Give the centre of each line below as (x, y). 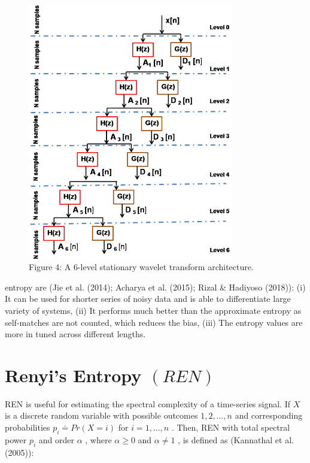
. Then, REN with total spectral (231, 427)
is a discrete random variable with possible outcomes (101, 415)
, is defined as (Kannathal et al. (236, 439)
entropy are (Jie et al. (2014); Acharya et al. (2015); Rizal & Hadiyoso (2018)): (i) (155, 287)
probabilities (28, 427)
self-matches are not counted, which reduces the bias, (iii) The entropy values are (154, 322)
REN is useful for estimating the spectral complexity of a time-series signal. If (148, 403)
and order (56, 439)
